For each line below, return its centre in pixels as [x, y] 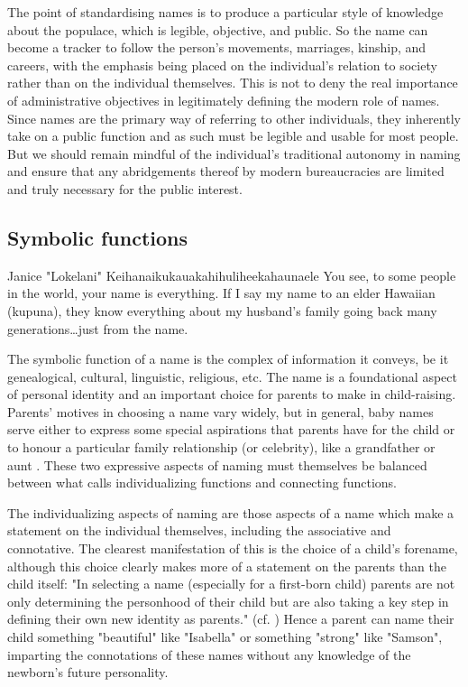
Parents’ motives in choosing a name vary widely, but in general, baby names [220, 411]
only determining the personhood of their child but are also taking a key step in [228, 601]
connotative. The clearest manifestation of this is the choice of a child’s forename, [233, 548]
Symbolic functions [98, 237]
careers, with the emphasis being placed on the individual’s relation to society [222, 65]
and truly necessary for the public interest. [125, 188]
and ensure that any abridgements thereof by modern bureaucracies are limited [226, 171]
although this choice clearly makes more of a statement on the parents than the [227, 566]
